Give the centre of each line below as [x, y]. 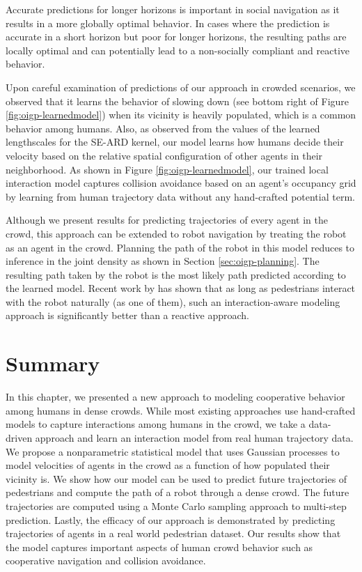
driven [19, 437]
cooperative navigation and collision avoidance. [106, 561]
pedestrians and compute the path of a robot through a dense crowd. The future [178, 492]
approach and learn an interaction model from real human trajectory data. [194, 437]
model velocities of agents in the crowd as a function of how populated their [168, 465]
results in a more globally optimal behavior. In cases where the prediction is [168, 23]
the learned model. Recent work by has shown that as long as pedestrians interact [181, 288]
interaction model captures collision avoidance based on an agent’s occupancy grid [181, 183]
